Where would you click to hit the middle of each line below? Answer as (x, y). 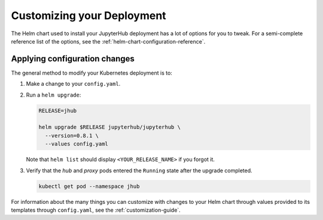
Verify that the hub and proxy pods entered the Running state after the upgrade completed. (139, 171)
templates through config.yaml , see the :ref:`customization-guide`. (96, 210)
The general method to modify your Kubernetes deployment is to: (92, 73)
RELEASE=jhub (58, 111)
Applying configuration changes (73, 59)
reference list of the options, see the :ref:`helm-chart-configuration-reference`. (108, 41)
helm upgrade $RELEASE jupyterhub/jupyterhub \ (109, 127)
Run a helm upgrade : (54, 95)
